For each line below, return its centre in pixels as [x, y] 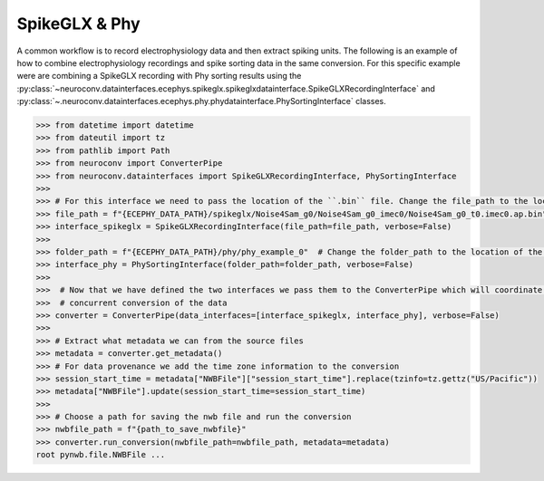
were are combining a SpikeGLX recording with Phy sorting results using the [159, 76]
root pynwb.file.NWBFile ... [101, 455]
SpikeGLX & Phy [78, 24]
